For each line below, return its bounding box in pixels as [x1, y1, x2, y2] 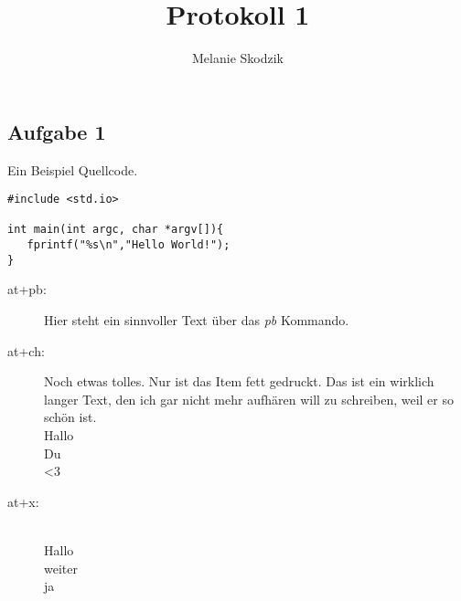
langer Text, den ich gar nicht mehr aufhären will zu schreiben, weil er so [44, 389, 454, 408]
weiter [44, 558, 78, 577]
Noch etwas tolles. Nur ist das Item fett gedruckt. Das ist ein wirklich [44, 372, 434, 391]
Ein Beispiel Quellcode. [7, 160, 138, 179]
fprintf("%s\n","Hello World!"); [27, 238, 230, 252]
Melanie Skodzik [192, 48, 284, 68]
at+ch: [7, 341, 45, 360]
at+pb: [7, 279, 47, 299]
